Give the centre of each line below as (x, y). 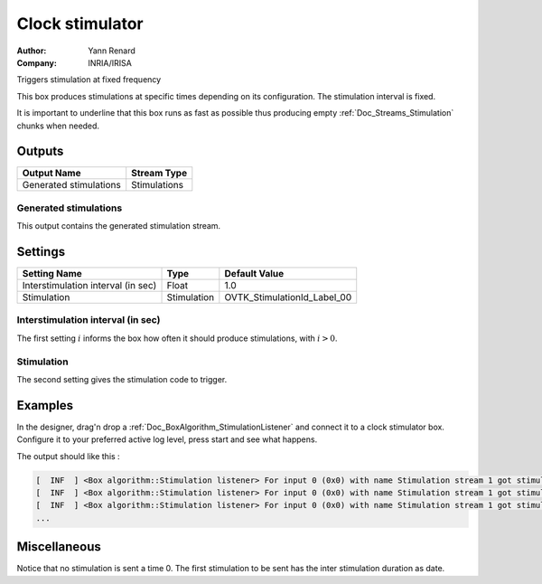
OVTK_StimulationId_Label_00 (288, 297)
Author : (32, 51)
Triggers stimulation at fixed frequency (89, 80)
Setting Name (52, 274)
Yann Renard (112, 51)
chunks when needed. (58, 126)
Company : (37, 62)
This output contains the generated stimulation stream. (119, 226)
